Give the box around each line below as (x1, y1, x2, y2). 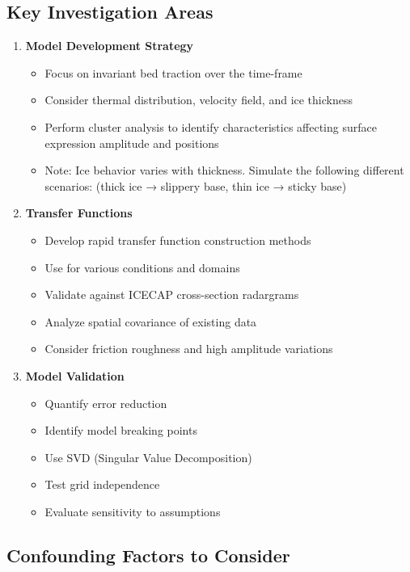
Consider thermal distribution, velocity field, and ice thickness (44, 91, 353, 108)
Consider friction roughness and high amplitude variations (44, 340, 333, 357)
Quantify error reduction (44, 394, 167, 411)
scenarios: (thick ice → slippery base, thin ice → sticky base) (44, 177, 347, 194)
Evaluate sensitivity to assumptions (44, 503, 221, 519)
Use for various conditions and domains (44, 259, 240, 275)
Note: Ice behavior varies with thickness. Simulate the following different (44, 162, 404, 179)
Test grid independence (44, 476, 160, 493)
